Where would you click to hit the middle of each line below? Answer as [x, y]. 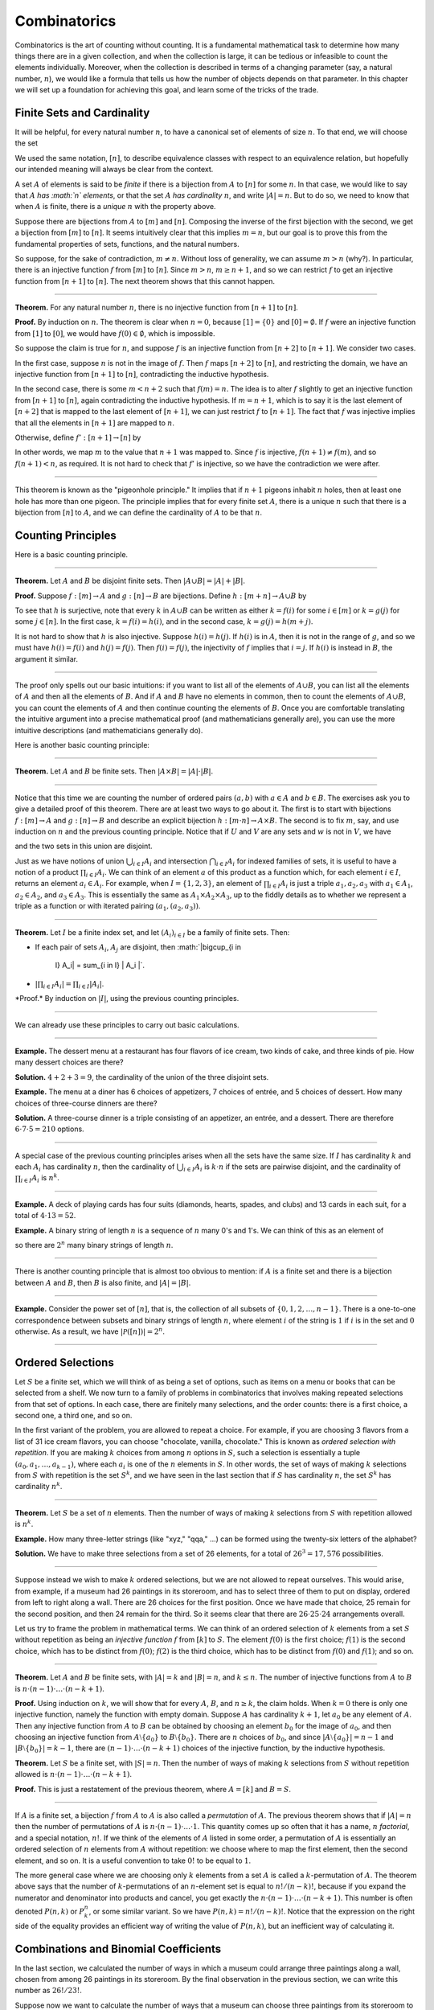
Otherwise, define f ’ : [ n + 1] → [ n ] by [78, 437]
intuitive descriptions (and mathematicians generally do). [109, 730]
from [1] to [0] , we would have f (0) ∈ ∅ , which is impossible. [115, 333]
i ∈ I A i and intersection [170, 862]
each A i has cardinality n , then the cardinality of [95, 1167]
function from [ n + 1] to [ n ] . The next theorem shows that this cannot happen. [145, 281]
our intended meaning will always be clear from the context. [114, 170]
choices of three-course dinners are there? [86, 1103]
